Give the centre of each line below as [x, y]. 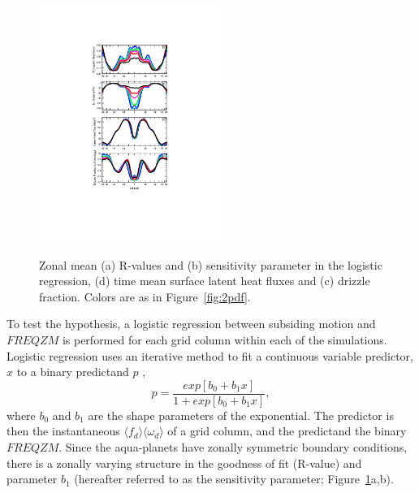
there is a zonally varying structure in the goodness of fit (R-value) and [184, 463]
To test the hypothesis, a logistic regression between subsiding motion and [191, 324]
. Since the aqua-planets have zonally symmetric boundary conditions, [233, 446]
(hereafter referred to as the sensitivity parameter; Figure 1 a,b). [234, 479]
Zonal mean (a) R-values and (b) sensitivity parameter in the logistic [211, 264]
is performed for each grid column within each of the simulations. [225, 339]
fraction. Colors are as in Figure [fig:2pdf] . [145, 296]
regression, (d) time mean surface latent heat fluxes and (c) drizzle [205, 281]
